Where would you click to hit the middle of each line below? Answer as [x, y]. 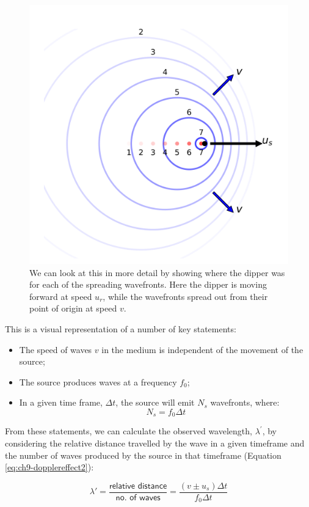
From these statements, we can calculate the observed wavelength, [129, 431]
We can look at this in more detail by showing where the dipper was [157, 272]
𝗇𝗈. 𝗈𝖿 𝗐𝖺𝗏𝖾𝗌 [138, 498]
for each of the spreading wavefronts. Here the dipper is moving [148, 284]
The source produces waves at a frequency [98, 381]
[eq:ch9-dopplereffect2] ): [49, 467]
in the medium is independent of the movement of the [202, 349]
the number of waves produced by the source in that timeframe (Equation [143, 455]
